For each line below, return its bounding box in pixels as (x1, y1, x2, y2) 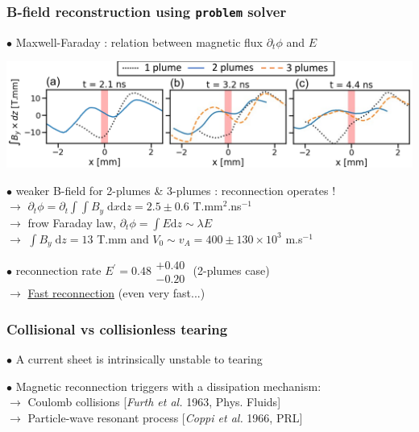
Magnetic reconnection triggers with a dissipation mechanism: (15, 377, 322, 394)
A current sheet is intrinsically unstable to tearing (15, 351, 263, 368)
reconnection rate (15, 262, 102, 279)
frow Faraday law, (27, 214, 116, 231)
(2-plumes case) (193, 262, 270, 279)
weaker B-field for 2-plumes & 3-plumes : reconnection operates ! (15, 181, 336, 198)
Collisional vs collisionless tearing (6, 318, 228, 339)
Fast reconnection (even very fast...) (27, 285, 205, 301)
